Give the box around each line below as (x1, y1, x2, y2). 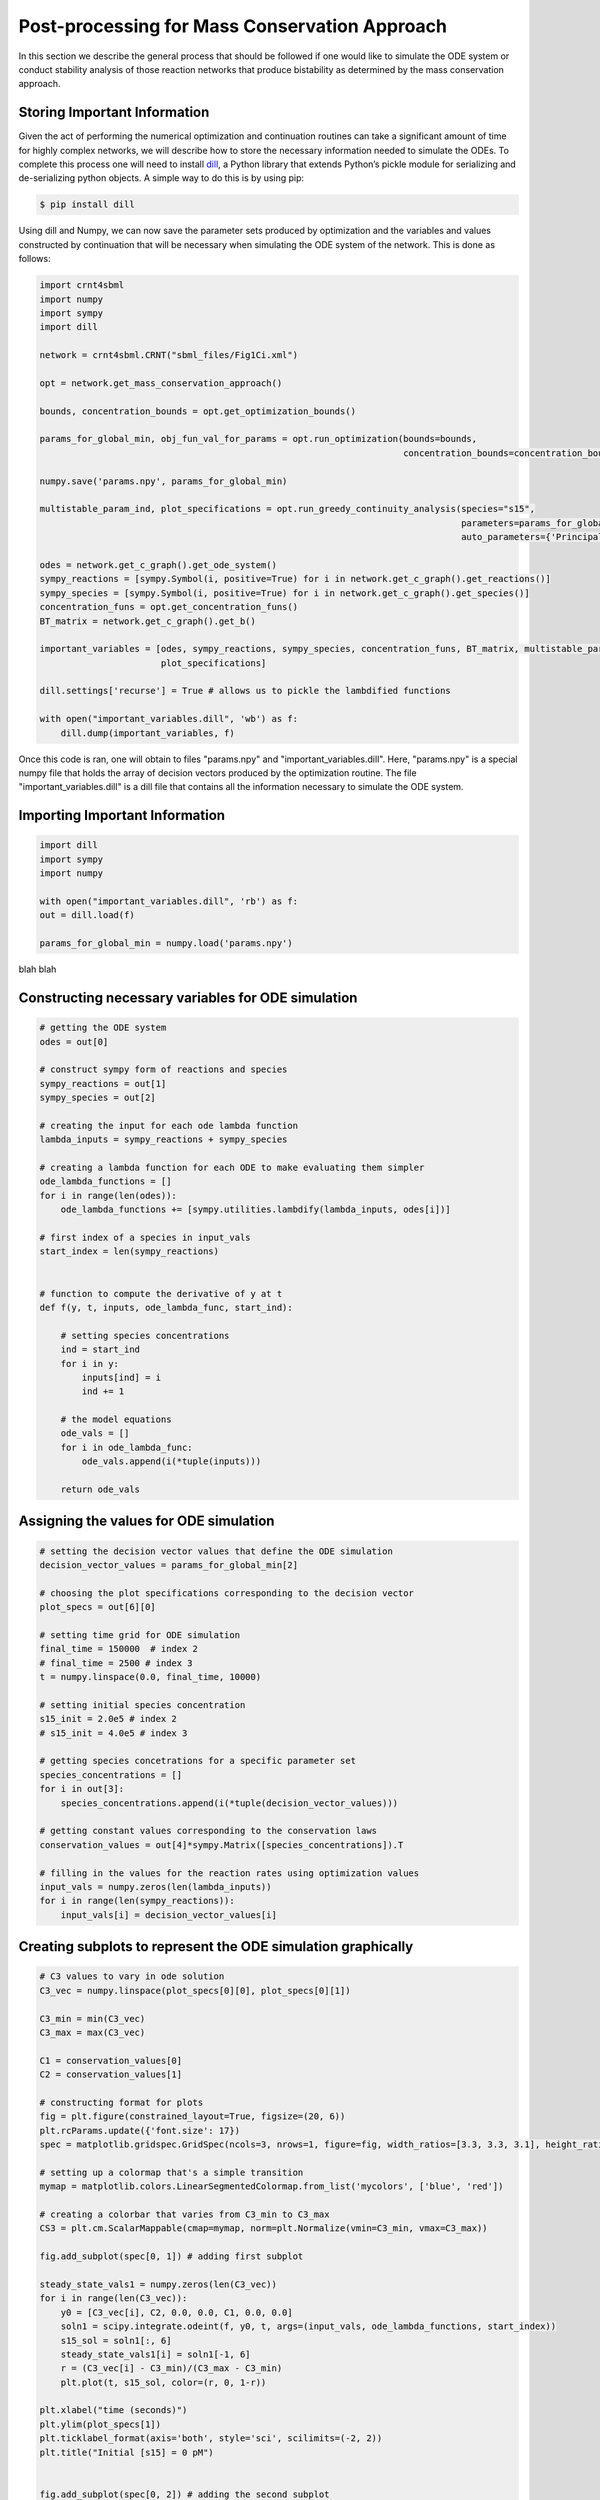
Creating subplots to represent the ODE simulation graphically (18, 1938, 414, 1955)
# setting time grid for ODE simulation (39, 1629, 240, 1640)
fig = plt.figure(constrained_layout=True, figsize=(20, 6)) (39, 2111, 346, 2122)
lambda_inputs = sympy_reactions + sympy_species (39, 1134, 288, 1145)
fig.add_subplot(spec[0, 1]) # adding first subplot (39, 2251, 304, 2262)
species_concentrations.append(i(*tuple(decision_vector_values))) (60, 1797, 399, 1809)
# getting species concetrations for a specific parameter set (39, 1755, 357, 1767)
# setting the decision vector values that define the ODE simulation (39, 1545, 394, 1557)
